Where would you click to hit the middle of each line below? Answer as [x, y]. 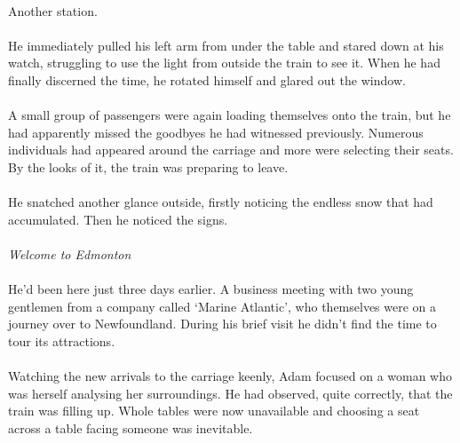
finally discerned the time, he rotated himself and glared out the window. [207, 79]
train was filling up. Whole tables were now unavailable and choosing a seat [214, 411]
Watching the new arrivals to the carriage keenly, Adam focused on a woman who [230, 376]
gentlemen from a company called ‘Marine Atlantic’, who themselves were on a [222, 306]
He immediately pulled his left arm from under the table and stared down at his [226, 45]
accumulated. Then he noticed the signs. [118, 219]
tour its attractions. [62, 340]
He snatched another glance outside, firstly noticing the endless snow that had [221, 202]
